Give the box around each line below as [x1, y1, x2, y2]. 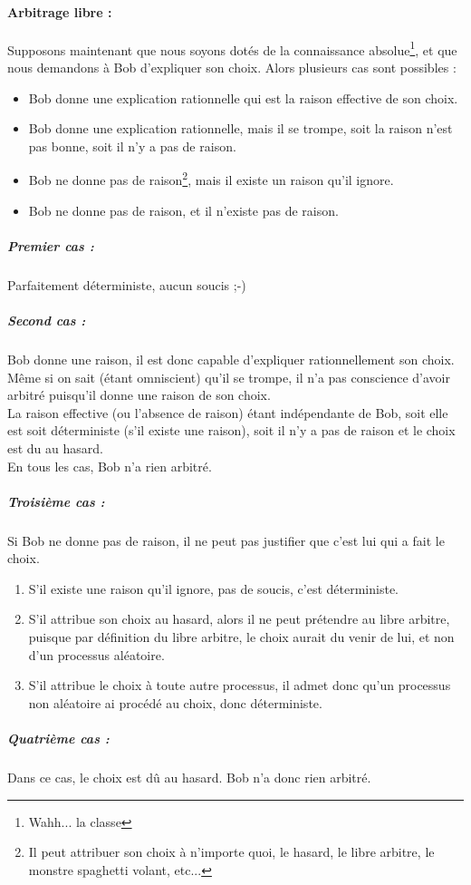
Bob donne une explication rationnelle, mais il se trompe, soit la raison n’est [28, 119, 453, 138]
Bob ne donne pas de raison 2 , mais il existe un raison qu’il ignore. [28, 168, 394, 190]
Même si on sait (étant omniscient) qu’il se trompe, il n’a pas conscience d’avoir [7, 367, 450, 386]
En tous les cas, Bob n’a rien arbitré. [7, 456, 212, 475]
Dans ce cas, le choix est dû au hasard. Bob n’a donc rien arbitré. [7, 768, 371, 787]
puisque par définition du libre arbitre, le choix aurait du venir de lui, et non [28, 627, 455, 647]
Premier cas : [7, 236, 94, 255]
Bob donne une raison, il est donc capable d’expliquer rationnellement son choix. [7, 349, 455, 368]
